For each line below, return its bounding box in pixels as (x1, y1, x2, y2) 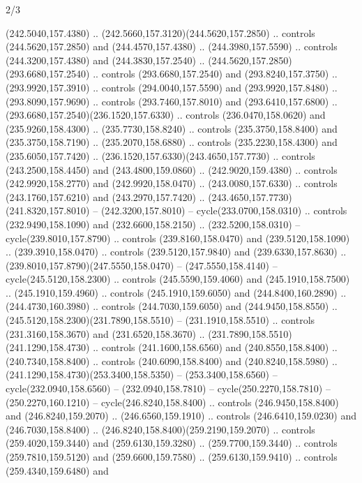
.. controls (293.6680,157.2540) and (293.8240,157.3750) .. (93, 66, 338, 81)
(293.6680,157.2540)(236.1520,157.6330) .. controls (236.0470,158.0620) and (6, 107, 326, 122)
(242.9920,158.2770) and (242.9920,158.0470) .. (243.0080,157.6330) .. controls (6, 176, 338, 191)
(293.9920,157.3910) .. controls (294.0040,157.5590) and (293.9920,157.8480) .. (6, 80, 338, 94)
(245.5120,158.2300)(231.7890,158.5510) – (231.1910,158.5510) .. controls (6, 313, 315, 327)
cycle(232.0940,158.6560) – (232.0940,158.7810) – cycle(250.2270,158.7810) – (6, 381, 331, 396)
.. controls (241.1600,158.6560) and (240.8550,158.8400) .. (93, 340, 338, 355)
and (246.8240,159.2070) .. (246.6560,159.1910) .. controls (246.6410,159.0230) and (6, 408, 356, 423)
